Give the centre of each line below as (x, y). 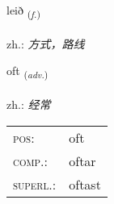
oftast (85, 184)
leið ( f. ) (23, 11)
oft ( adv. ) (27, 72)
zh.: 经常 (29, 104)
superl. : (35, 184)
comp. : (30, 160)
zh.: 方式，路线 (46, 43)
